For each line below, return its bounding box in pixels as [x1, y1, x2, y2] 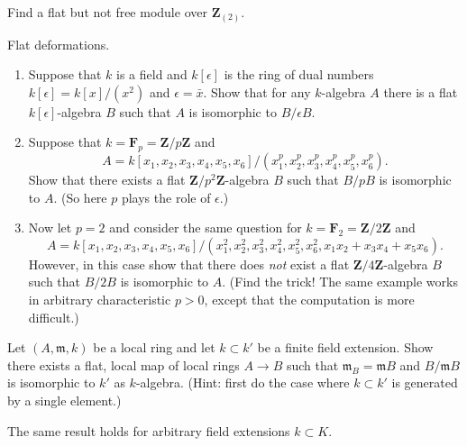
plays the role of [121, 187, 211, 206]
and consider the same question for [109, 218, 302, 237]
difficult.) [28, 307, 79, 326]
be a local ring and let [93, 338, 215, 357]
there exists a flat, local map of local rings [7, 355, 240, 374]
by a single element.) [7, 391, 122, 410]
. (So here [53, 187, 107, 206]
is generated [391, 373, 458, 392]
